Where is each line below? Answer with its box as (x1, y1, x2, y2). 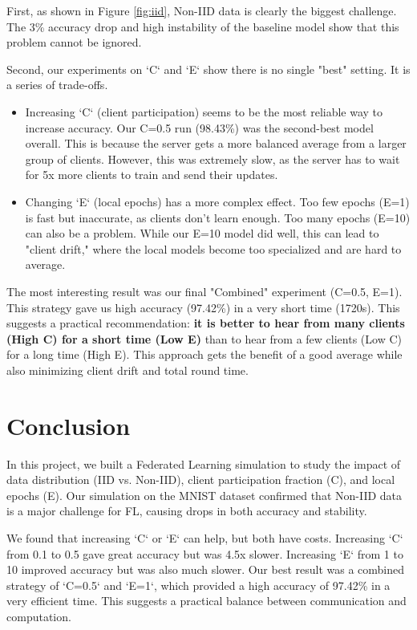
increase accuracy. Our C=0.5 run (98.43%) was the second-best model (25, 119, 374, 136)
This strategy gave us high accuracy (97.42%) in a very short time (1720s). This (6, 299, 400, 315)
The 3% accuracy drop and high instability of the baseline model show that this (6, 18, 399, 35)
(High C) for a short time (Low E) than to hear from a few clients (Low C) (6, 330, 402, 347)
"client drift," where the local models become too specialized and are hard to (25, 240, 402, 257)
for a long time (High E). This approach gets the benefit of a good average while (6, 346, 403, 363)
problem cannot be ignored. (6, 34, 142, 51)
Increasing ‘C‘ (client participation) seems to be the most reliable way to (25, 103, 383, 120)
